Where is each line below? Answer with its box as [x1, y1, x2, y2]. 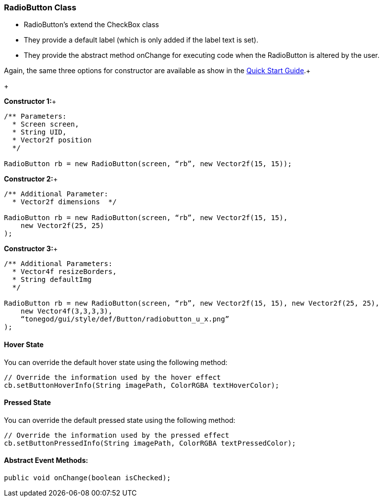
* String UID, [12, 128, 67, 137]
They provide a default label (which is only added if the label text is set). [24, 36, 259, 45]
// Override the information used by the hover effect [4, 373, 221, 381]
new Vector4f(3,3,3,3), [20, 307, 113, 316]
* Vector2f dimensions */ [12, 198, 117, 206]
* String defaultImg [12, 275, 92, 284]
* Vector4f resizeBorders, [12, 268, 117, 276]
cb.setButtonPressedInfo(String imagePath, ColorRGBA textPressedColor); [4, 439, 296, 447]
